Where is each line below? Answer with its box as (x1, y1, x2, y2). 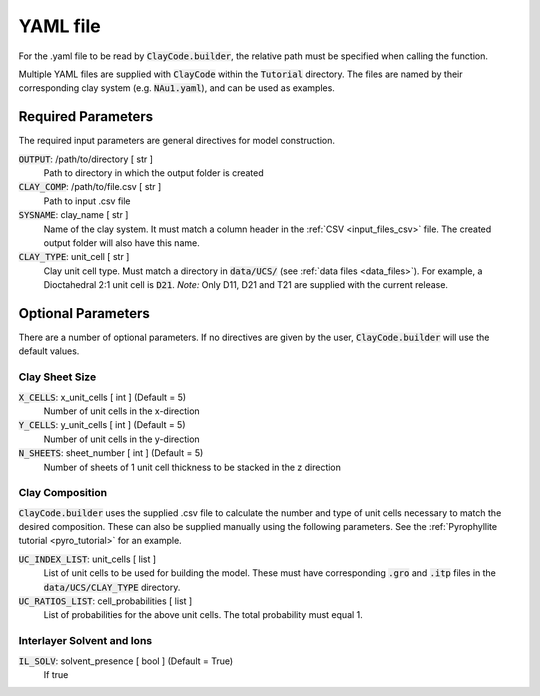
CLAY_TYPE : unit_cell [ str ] (18, 251, 130, 263)
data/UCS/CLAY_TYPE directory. (43, 581, 181, 593)
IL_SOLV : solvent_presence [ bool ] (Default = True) (18, 655, 234, 667)
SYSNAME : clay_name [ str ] (18, 209, 129, 221)
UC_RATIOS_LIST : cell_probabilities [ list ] (18, 595, 193, 607)
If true (43, 668, 69, 680)
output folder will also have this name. (43, 236, 200, 249)
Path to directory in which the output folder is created (43, 167, 264, 179)
